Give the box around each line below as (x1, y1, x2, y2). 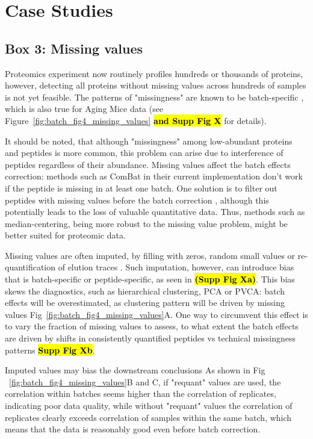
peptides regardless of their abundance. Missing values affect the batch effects (5, 158, 291, 170)
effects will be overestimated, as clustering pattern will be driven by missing (5, 296, 285, 309)
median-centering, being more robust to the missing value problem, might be (5, 217, 288, 229)
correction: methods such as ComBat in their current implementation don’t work (5, 170, 303, 182)
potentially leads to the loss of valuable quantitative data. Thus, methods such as (5, 205, 305, 218)
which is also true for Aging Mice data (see (5, 102, 164, 115)
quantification (5, 261, 56, 273)
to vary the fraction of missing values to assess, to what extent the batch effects (5, 320, 299, 332)
